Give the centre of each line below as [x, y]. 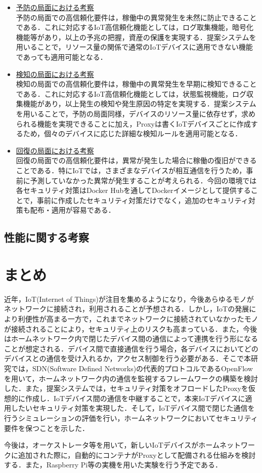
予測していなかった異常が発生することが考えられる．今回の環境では [143, 180]
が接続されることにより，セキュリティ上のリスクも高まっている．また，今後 [131, 328]
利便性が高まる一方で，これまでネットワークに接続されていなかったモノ [138, 318]
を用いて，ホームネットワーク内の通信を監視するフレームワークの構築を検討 [131, 378]
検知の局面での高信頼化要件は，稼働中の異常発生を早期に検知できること [136, 84]
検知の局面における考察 [55, 74]
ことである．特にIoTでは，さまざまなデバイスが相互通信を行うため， [131, 170]
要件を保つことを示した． [47, 428]
